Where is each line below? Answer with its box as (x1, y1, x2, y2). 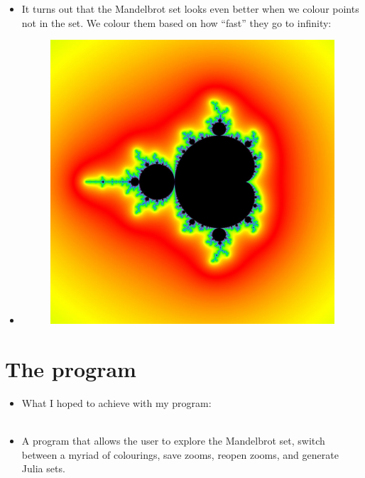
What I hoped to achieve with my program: (21, 396, 212, 411)
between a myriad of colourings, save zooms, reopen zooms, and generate (21, 447, 339, 462)
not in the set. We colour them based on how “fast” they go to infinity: (21, 15, 332, 30)
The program (5, 354, 136, 384)
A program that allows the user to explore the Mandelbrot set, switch (21, 433, 325, 448)
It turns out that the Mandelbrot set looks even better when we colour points (21, 1, 359, 16)
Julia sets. (21, 461, 65, 476)
